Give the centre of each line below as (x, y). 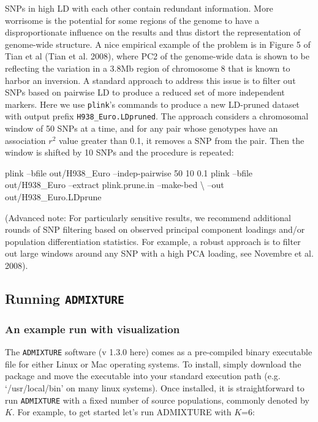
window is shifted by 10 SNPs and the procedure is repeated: (119, 152)
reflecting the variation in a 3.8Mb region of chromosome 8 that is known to (148, 68)
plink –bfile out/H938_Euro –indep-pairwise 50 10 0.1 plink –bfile (129, 172)
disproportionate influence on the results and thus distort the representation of (153, 32)
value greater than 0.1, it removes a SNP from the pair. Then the (182, 140)
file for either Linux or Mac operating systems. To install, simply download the (153, 364)
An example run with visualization (93, 329)
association (25, 140)
